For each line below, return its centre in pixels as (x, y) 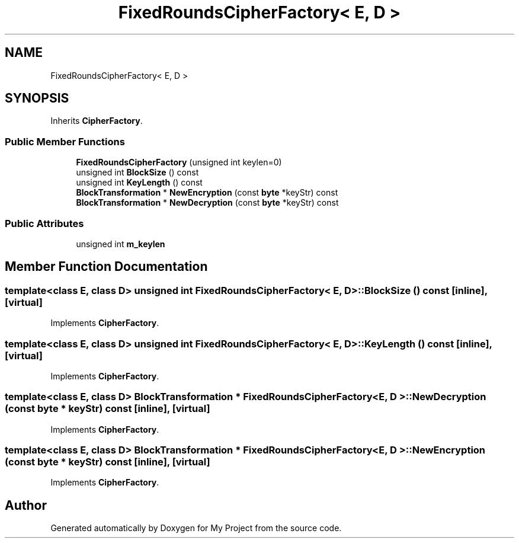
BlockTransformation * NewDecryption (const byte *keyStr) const (207, 203)
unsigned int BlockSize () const (137, 173)
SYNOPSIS (37, 98)
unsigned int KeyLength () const (139, 183)
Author (26, 505)
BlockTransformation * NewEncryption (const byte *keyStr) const (207, 193)
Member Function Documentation (106, 267)
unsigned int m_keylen (121, 244)
